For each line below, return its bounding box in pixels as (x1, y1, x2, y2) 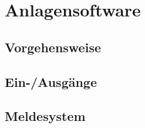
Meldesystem (5, 107, 86, 125)
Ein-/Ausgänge (5, 72, 97, 90)
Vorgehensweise (5, 38, 101, 56)
